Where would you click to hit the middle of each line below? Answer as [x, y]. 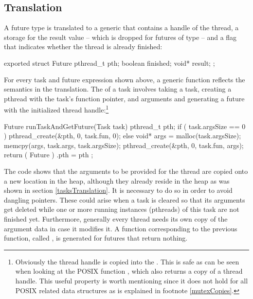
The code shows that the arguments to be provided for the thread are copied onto [126, 171]
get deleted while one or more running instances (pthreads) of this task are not [122, 209]
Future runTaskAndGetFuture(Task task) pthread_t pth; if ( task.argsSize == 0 [125, 126]
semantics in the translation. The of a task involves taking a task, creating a [118, 89]
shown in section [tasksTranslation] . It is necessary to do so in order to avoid [118, 190]
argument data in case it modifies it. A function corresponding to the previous [121, 228]
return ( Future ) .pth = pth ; [49, 155]
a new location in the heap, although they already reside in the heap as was [117, 180]
